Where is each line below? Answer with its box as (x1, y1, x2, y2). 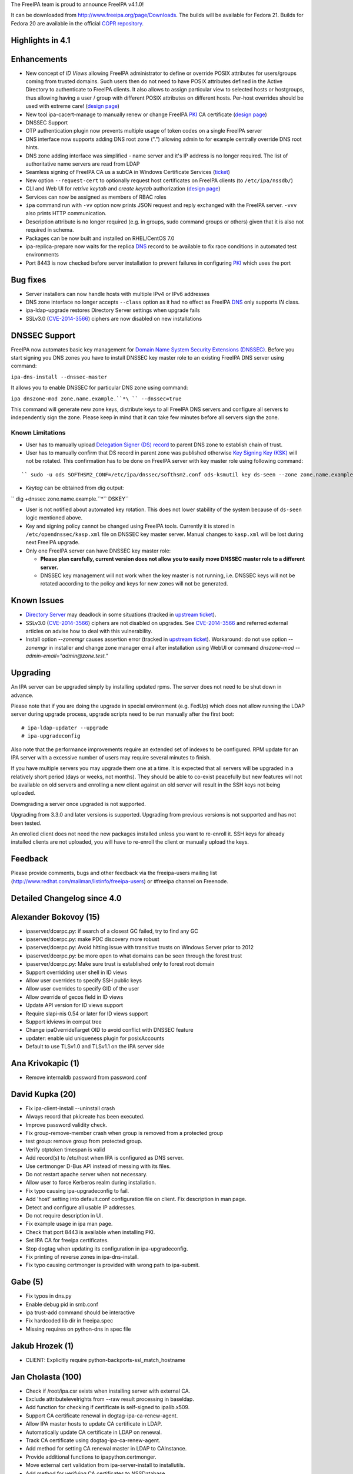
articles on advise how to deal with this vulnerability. (25, 628, 152, 635)
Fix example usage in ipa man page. (25, 1220, 113, 1228)
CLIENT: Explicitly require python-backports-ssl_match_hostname (25, 1356, 185, 1363)
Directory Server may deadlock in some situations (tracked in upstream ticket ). (25, 611, 217, 618)
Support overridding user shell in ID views (25, 969, 128, 976)
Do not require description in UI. (25, 1212, 104, 1219)
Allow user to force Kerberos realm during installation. (25, 1179, 156, 1186)
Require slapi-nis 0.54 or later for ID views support (25, 1010, 148, 1017)
